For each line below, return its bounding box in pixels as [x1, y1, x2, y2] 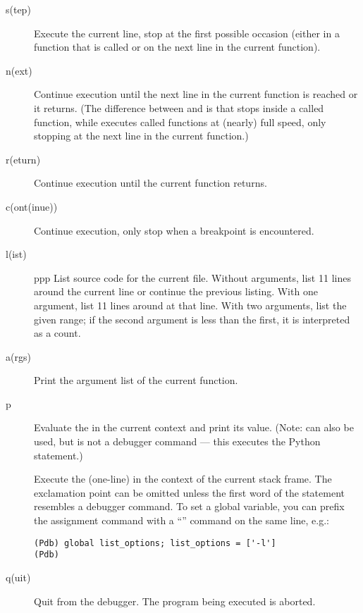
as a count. [34, 326, 81, 340]
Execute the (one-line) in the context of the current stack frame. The [34, 471, 332, 486]
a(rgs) [6, 349, 31, 364]
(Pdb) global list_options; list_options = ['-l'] [34, 538, 276, 548]
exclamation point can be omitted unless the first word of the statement [34, 485, 345, 500]
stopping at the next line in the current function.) [34, 128, 249, 143]
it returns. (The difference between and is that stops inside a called [34, 100, 324, 115]
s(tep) [6, 2, 31, 16]
